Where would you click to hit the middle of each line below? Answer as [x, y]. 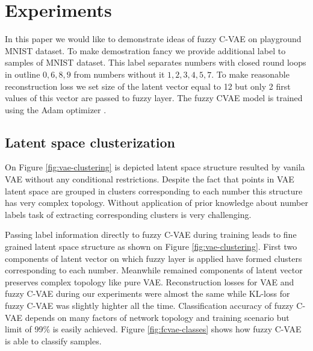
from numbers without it [119, 74]
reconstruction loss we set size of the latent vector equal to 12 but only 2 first [148, 86]
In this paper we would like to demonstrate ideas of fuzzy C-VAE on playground [153, 39]
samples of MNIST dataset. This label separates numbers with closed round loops [156, 62]
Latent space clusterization [90, 142]
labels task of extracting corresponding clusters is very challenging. [128, 214]
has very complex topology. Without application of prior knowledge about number [156, 203]
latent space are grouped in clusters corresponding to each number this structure [154, 191]
